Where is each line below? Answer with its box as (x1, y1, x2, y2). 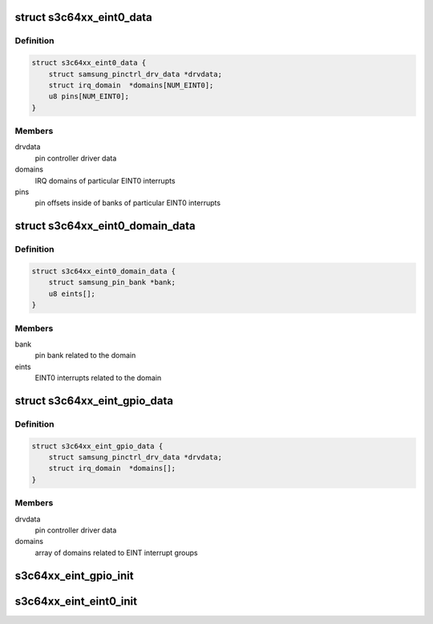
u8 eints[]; (48, 289, 96, 298)
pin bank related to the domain (34, 350, 136, 360)
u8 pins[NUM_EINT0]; (48, 92, 130, 101)
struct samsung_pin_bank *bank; (48, 278, 176, 287)
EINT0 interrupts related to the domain (34, 373, 162, 383)
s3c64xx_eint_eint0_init (14, 594, 138, 608)
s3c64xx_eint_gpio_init (14, 569, 134, 582)
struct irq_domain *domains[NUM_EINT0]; (48, 80, 214, 90)
